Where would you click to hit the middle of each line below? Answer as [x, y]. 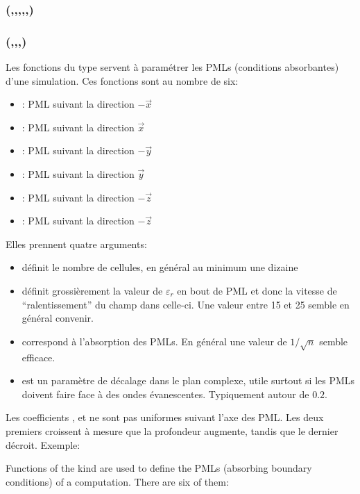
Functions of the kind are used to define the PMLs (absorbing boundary [159, 468]
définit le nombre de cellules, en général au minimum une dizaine [160, 267]
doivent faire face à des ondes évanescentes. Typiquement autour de [165, 394]
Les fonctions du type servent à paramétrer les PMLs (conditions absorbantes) [172, 67]
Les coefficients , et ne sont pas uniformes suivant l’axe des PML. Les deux [165, 417]
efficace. [38, 357]
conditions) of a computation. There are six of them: [117, 481]
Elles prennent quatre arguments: [76, 244]
